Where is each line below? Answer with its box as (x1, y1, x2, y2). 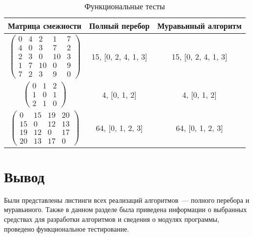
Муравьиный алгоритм (157, 20, 242, 31)
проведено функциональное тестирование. (4, 223, 129, 234)
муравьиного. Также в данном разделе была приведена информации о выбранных (4, 204, 247, 215)
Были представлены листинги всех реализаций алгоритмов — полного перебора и (4, 194, 250, 205)
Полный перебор (89, 20, 150, 31)
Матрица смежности (8, 20, 82, 31)
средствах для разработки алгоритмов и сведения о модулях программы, (4, 214, 220, 224)
